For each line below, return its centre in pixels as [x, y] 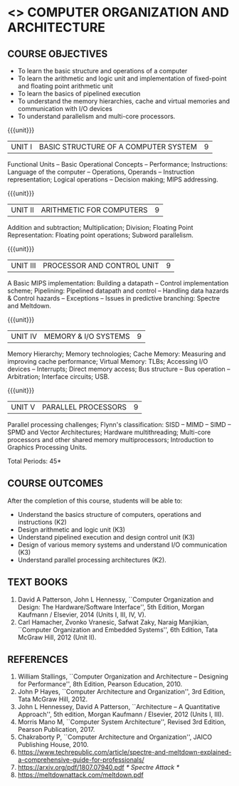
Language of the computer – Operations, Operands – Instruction [101, 172]
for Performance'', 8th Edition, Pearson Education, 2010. [100, 684]
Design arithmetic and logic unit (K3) [71, 529]
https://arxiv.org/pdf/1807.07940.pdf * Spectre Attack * [99, 767]
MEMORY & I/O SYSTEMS [87, 336]
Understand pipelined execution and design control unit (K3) [106, 537]
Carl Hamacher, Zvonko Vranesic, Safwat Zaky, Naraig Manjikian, [113, 622]
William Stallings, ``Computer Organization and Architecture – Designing [123, 676]
